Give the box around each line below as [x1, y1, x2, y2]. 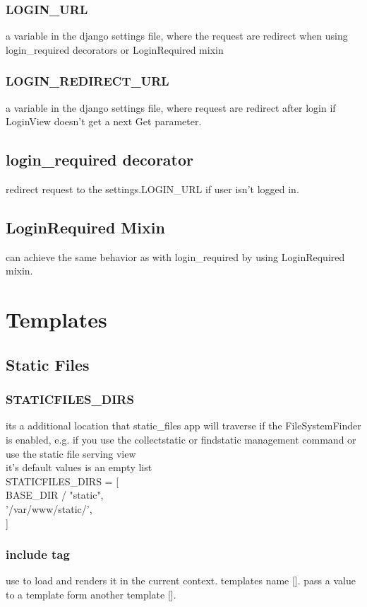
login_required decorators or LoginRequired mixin [6, 42, 224, 57]
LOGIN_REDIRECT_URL [6, 72, 169, 90]
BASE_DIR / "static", [6, 487, 104, 502]
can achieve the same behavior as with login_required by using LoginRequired [6, 249, 345, 264]
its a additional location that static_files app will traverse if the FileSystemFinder [6, 418, 361, 433]
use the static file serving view [6, 446, 136, 461]
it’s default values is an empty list [6, 460, 152, 475]
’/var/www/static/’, [6, 501, 92, 516]
